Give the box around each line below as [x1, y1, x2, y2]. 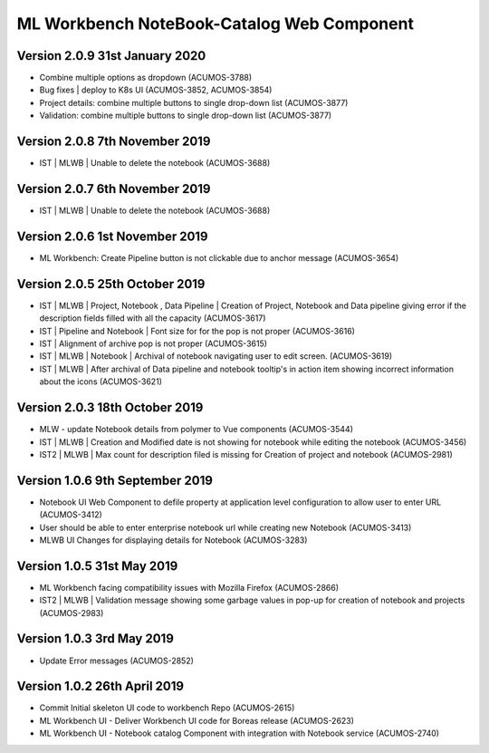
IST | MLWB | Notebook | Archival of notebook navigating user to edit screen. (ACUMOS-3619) [39, 351, 393, 362]
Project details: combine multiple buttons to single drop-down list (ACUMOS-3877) [39, 97, 349, 108]
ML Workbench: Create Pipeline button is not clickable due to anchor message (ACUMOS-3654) [39, 252, 399, 263]
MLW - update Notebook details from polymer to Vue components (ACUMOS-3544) [39, 424, 353, 435]
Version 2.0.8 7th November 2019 [16, 134, 211, 150]
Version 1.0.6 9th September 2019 [16, 472, 213, 488]
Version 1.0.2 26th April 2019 [16, 679, 185, 694]
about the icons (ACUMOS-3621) [39, 376, 163, 387]
